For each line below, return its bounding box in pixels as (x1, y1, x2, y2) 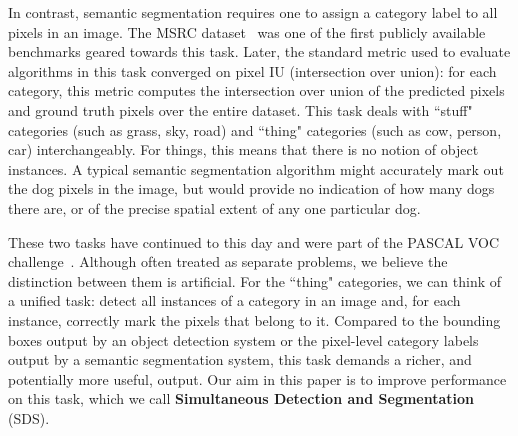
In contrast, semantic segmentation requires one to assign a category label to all (8, 2, 498, 22)
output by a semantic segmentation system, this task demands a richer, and (8, 349, 472, 370)
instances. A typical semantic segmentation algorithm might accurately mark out (8, 158, 504, 179)
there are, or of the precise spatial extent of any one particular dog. (8, 197, 421, 218)
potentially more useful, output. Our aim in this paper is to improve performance (8, 368, 507, 389)
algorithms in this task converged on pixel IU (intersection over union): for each (8, 60, 497, 81)
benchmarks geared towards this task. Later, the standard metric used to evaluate (8, 41, 511, 62)
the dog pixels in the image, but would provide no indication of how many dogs (8, 178, 495, 199)
